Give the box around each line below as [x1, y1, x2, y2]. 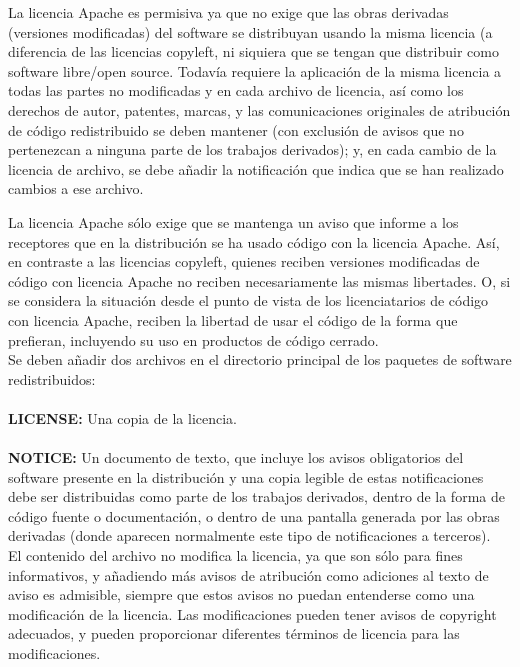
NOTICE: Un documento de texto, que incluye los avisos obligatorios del [8, 447, 464, 468]
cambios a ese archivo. [8, 178, 144, 199]
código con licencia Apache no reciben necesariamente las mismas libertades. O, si [8, 270, 511, 291]
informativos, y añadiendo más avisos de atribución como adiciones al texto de [8, 564, 489, 585]
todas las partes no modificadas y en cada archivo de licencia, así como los [8, 80, 464, 101]
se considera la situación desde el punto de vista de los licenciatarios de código [8, 290, 489, 311]
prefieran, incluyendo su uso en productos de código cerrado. [8, 329, 379, 350]
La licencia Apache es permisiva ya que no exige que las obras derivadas [8, 2, 449, 22]
